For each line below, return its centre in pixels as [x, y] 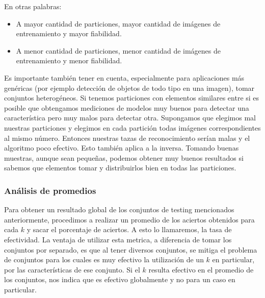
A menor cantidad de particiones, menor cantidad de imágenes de [118, 50]
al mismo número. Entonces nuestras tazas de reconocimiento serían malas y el [127, 138]
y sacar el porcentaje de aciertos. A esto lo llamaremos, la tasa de [129, 229]
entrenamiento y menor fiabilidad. [69, 60]
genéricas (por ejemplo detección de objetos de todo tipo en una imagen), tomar [129, 88]
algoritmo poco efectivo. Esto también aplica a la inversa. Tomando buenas [122, 148]
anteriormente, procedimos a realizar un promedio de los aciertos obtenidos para [129, 219]
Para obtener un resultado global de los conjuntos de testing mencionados [119, 209]
